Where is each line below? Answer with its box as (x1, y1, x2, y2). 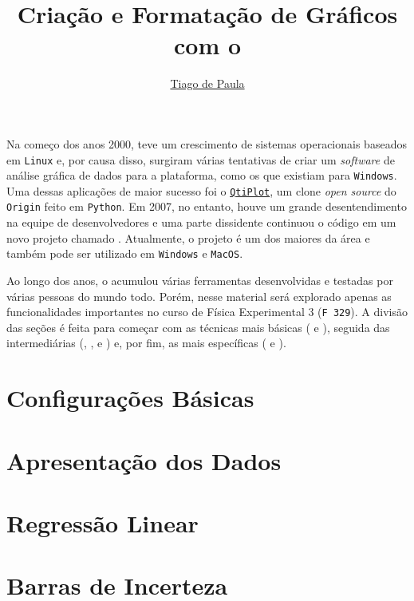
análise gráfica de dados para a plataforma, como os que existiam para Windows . (6, 167, 397, 184)
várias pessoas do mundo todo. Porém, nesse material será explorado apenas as (6, 287, 392, 304)
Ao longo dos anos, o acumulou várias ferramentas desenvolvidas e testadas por (6, 271, 393, 288)
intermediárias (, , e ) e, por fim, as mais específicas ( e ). (6, 334, 286, 351)
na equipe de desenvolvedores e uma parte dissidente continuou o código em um (6, 214, 396, 231)
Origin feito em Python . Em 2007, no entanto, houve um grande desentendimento (6, 198, 407, 215)
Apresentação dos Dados (6, 444, 282, 476)
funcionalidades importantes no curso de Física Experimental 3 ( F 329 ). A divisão (6, 303, 408, 320)
